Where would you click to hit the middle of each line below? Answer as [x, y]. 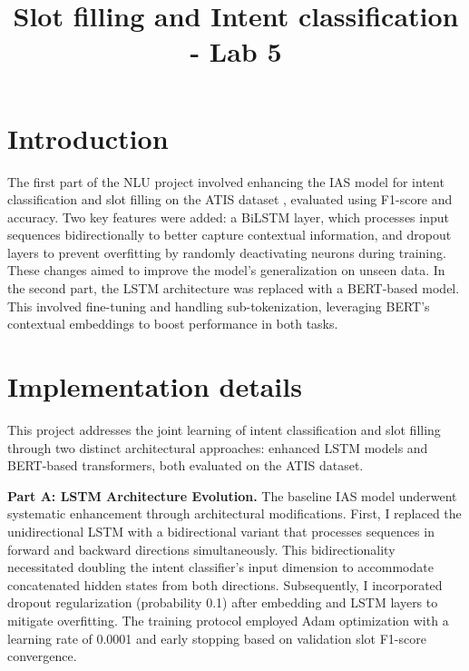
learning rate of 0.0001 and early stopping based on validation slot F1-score [217, 638]
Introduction [88, 138]
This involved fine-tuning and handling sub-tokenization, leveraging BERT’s [219, 306]
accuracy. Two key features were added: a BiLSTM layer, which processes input [228, 217]
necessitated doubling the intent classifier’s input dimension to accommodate [220, 567]
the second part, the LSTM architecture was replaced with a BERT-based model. [234, 288]
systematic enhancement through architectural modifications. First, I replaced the [234, 513]
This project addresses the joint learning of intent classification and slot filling [224, 429]
